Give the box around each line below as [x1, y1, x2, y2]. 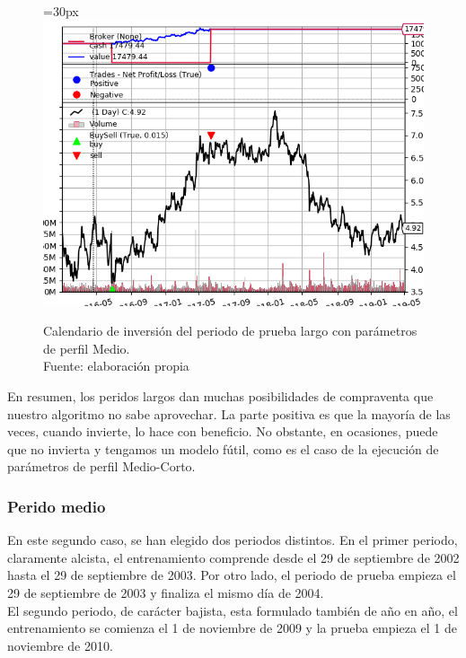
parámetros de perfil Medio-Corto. [7, 457, 196, 476]
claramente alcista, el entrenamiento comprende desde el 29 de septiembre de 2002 [7, 548, 460, 566]
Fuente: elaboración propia [43, 356, 189, 375]
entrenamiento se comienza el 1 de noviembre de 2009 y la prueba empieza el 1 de [7, 619, 457, 637]
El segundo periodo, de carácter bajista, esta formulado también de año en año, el [7, 601, 458, 619]
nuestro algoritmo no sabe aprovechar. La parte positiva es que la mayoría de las [7, 404, 451, 423]
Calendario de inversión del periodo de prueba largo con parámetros [43, 321, 418, 340]
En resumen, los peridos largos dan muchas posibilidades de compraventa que [7, 386, 434, 405]
